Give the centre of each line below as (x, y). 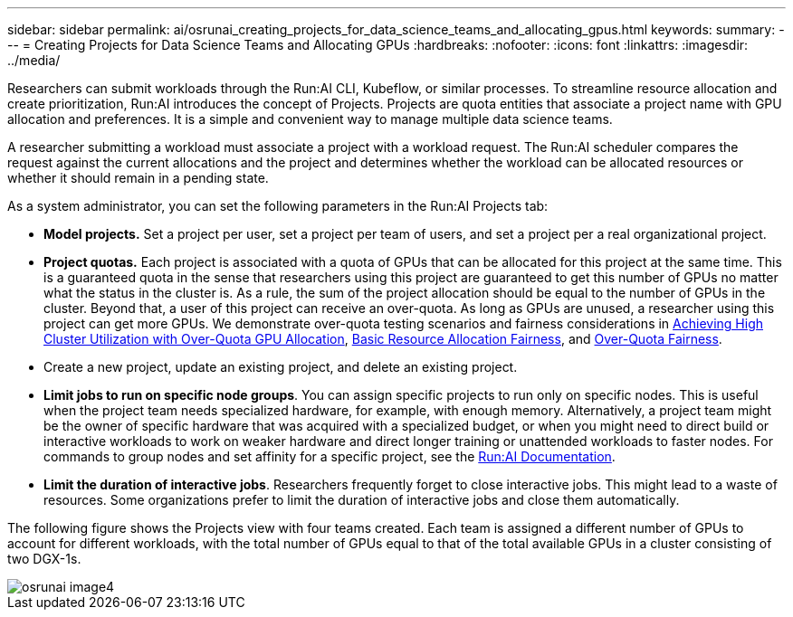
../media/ (34, 60)
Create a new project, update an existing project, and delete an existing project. (281, 367)
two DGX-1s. (44, 559)
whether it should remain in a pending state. (138, 178)
